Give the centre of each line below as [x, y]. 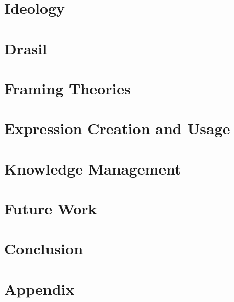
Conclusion [44, 249]
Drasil [26, 48]
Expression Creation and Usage [117, 128]
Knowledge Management [93, 168]
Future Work [51, 209]
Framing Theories [67, 88]
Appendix [39, 288]
